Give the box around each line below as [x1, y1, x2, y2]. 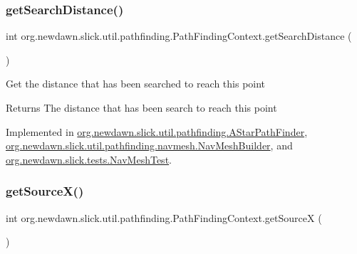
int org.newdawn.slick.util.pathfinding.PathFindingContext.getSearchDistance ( [6, 28, 352, 43]
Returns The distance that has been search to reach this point [6, 100, 277, 115]
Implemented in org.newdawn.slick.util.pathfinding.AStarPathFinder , [6, 124, 308, 139]
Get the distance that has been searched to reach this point [6, 76, 266, 91]
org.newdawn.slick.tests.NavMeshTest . [6, 152, 172, 166]
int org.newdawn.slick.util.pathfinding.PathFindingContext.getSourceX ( [6, 210, 322, 225]
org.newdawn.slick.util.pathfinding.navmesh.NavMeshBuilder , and [6, 138, 293, 153]
